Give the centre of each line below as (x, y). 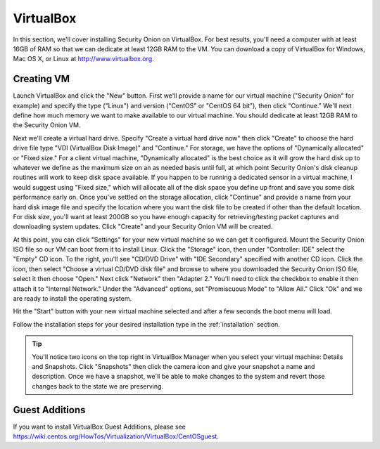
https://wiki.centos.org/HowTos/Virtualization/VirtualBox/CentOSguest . (116, 436)
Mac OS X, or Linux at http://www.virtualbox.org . (83, 59)
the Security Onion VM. (47, 125)
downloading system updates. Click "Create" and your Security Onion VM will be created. (143, 227)
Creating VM (42, 79)
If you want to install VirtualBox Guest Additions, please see (100, 427)
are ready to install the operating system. (72, 299)
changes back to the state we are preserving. (98, 386)
